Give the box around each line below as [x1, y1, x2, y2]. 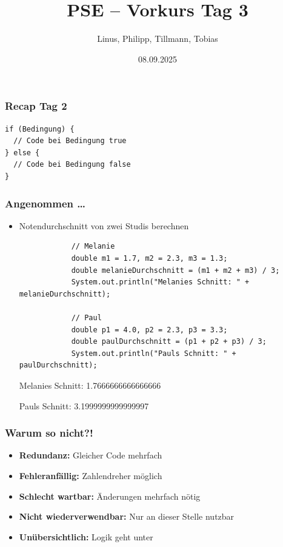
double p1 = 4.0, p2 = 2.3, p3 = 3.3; [71, 325, 228, 334]
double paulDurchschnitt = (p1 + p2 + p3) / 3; [71, 337, 267, 346]
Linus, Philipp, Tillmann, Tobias [97, 32, 218, 45]
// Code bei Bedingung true [13, 136, 127, 146]
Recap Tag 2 [5, 98, 67, 113]
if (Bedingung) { [5, 124, 75, 133]
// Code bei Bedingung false [13, 160, 131, 169]
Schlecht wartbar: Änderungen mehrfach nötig [19, 489, 201, 502]
